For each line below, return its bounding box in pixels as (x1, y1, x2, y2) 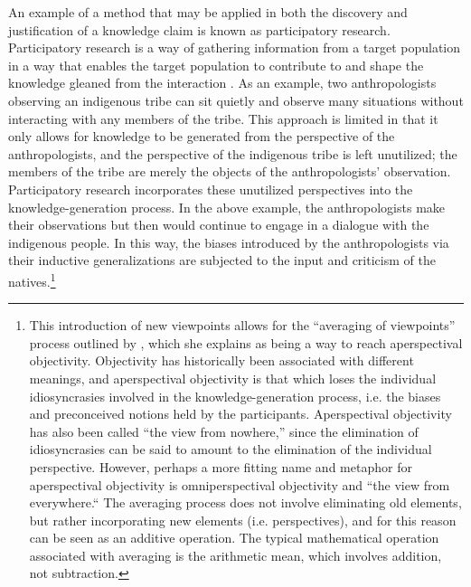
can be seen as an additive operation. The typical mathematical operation (29, 528, 439, 547)
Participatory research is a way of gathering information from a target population (8, 38, 461, 57)
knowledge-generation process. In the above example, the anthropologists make (8, 197, 446, 216)
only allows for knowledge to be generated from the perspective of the (8, 127, 395, 146)
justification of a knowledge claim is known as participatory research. (8, 20, 391, 39)
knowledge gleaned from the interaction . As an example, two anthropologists (8, 73, 437, 92)
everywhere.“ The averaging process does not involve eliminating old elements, (29, 493, 462, 512)
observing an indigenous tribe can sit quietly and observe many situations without (8, 90, 464, 109)
